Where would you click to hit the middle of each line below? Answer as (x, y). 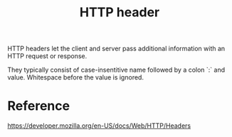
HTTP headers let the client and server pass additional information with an (116, 49)
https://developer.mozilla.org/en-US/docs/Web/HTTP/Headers (99, 126)
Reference (38, 106)
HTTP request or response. (47, 56)
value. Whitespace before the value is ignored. (76, 77)
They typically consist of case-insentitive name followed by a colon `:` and (116, 70)
